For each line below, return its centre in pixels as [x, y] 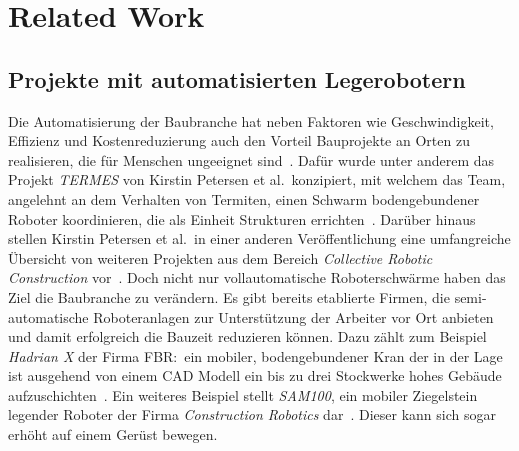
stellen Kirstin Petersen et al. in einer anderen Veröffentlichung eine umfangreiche [259, 238]
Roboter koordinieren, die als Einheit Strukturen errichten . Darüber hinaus [242, 218]
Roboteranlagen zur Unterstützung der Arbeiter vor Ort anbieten [293, 316]
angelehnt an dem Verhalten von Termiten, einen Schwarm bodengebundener [244, 198]
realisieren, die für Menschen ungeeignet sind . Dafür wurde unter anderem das [251, 159]
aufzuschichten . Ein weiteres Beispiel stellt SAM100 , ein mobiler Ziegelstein [243, 394]
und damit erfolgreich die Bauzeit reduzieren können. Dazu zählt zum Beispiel [247, 336]
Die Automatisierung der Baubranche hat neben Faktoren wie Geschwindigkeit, [251, 120]
